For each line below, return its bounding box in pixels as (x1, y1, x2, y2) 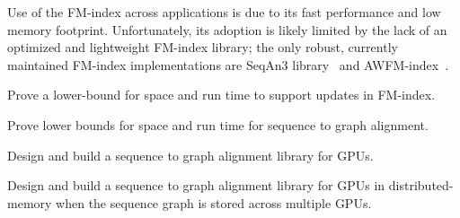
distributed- (388, 176, 454, 195)
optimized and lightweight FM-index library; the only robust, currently (7, 38, 398, 57)
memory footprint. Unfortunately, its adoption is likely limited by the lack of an (7, 20, 447, 39)
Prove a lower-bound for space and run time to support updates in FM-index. (7, 85, 436, 104)
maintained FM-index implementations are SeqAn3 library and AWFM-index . (7, 55, 449, 74)
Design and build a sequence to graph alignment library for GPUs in (7, 176, 385, 195)
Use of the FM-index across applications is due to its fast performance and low (7, 3, 441, 21)
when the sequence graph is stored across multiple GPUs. (56, 193, 372, 212)
